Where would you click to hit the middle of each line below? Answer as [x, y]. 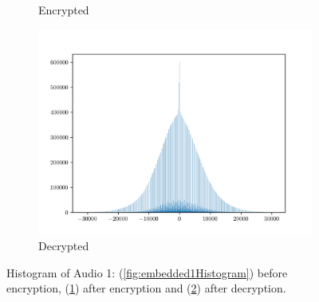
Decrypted [64, 246]
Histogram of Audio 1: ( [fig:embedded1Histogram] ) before [147, 272]
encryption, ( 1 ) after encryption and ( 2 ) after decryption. [146, 288]
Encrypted [64, 10]
